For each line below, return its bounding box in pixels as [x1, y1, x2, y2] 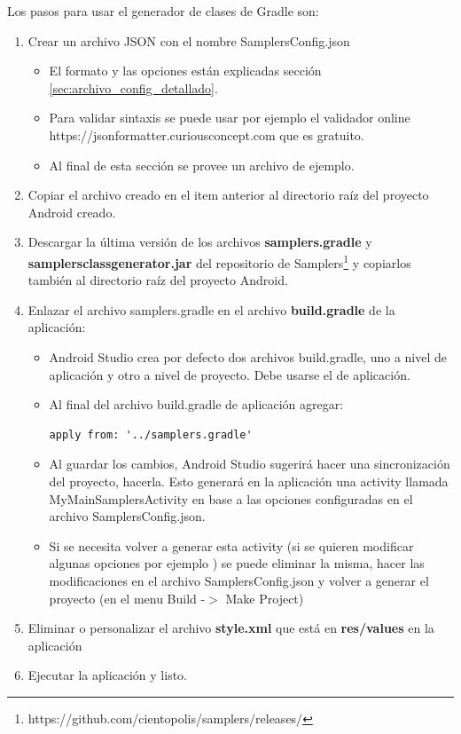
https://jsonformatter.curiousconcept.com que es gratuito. [49, 125, 364, 144]
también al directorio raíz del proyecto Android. [27, 271, 288, 289]
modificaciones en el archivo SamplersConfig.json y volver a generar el [49, 571, 429, 589]
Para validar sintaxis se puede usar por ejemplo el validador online [49, 108, 410, 127]
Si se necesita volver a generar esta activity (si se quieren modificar [49, 536, 414, 555]
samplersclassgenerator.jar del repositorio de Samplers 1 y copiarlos [27, 250, 411, 272]
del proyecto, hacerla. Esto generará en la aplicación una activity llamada [49, 471, 449, 490]
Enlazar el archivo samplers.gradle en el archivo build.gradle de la [27, 300, 395, 319]
